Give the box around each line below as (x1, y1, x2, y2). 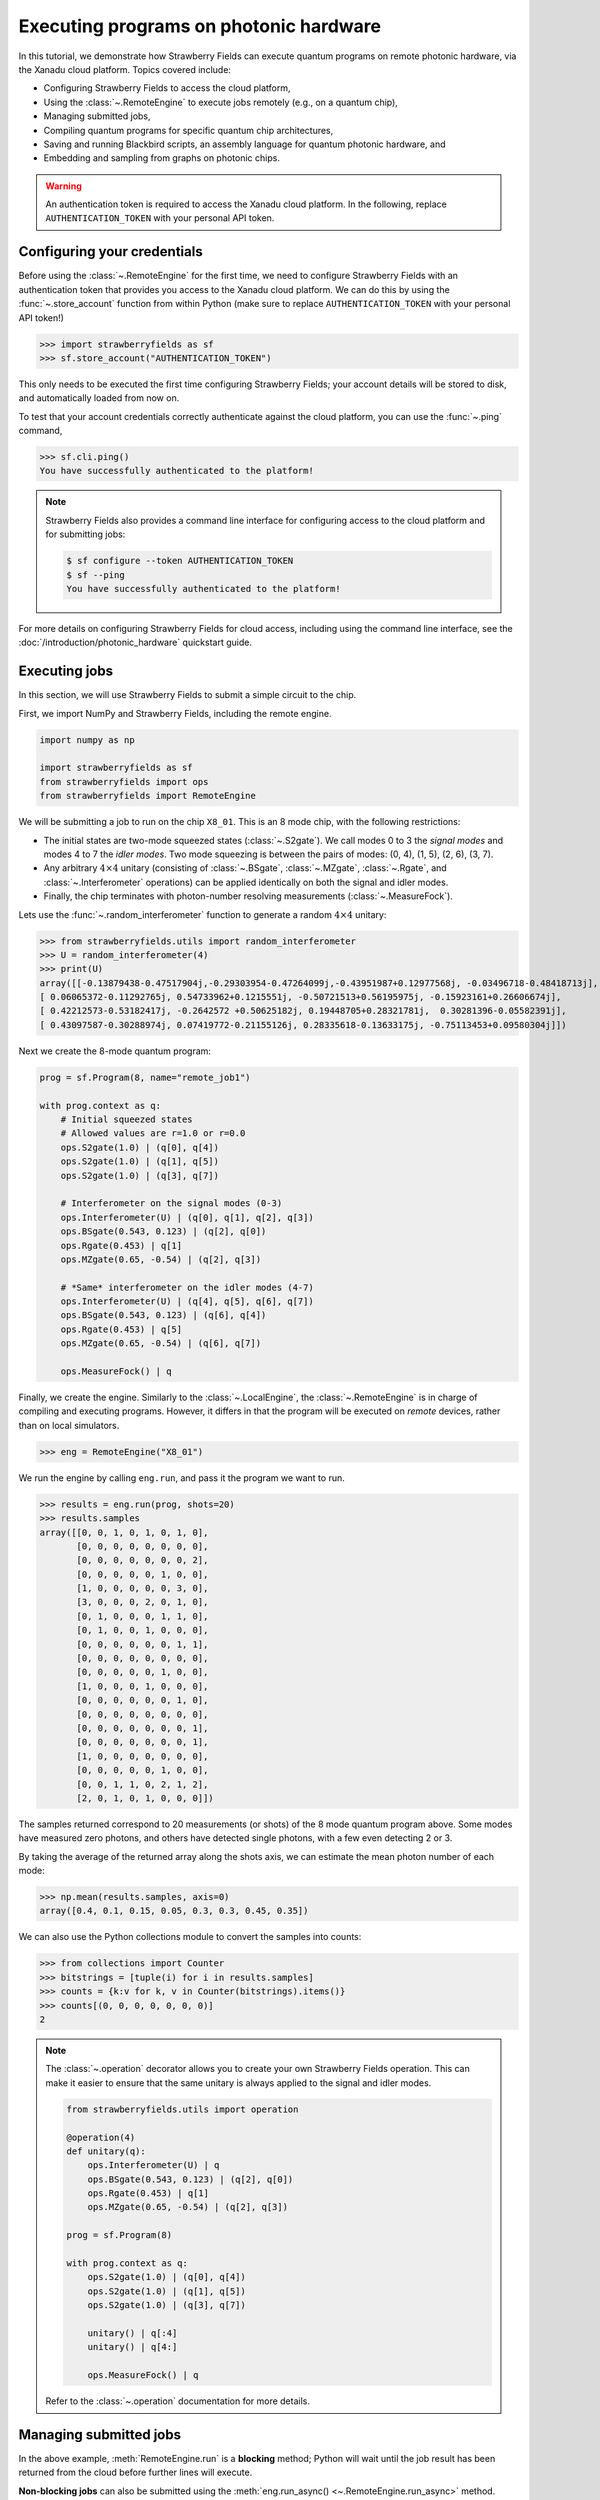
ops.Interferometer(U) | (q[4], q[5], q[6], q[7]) (60, 1296, 314, 1307)
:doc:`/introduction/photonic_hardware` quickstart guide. (18, 636, 252, 649)
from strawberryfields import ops (39, 776, 209, 787)
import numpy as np (39, 734, 135, 745)
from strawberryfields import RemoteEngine (39, 790, 257, 802)
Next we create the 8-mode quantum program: (18, 1045, 212, 1057)
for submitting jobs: (45, 528, 126, 540)
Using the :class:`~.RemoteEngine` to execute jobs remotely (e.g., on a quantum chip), (43, 96, 399, 108)
